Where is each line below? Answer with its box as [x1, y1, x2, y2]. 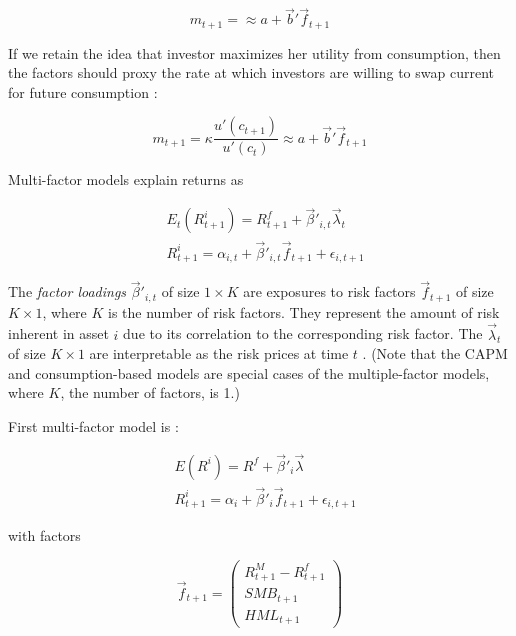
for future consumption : [8, 81, 158, 102]
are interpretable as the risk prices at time [89, 343, 349, 364]
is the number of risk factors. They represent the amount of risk [108, 301, 500, 322]
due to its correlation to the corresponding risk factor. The [123, 323, 483, 344]
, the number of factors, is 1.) [60, 382, 240, 403]
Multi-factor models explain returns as [8, 169, 244, 190]
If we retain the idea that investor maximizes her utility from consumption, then [8, 42, 501, 63]
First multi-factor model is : [8, 415, 179, 436]
